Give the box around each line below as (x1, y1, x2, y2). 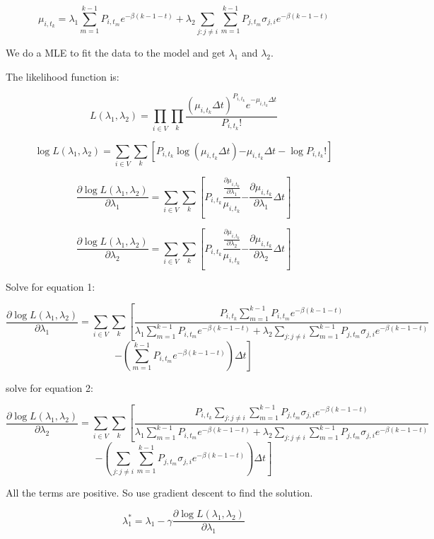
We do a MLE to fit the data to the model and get (6, 45, 225, 60)
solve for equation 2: (6, 380, 93, 395)
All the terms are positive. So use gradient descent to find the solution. (6, 485, 313, 499)
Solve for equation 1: (6, 279, 95, 294)
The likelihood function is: (6, 69, 119, 83)
